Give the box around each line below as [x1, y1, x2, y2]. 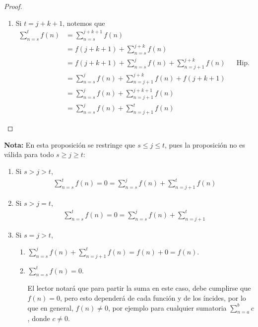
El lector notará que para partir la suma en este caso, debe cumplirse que [27, 283, 251, 293]
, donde [27, 313, 50, 324]
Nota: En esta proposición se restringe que [4, 139, 135, 150]
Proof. [4, 1, 22, 11]
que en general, [27, 302, 73, 313]
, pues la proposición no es [165, 139, 245, 150]
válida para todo [4, 149, 54, 160]
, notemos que [63, 17, 105, 28]
